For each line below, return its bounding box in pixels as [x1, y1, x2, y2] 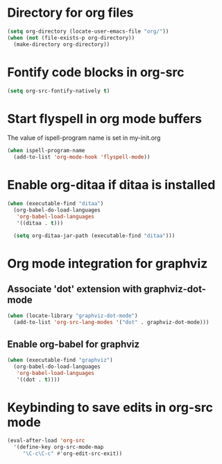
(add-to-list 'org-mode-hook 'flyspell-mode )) [13, 154, 151, 161]
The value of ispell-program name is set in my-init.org [7, 134, 161, 142]
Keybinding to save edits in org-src [7, 399, 214, 415]
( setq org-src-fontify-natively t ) [7, 87, 110, 95]
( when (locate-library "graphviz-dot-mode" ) [7, 312, 138, 319]
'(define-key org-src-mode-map [13, 444, 104, 451]
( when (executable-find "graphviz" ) [7, 356, 113, 363]
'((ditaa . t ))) [16, 219, 64, 227]
